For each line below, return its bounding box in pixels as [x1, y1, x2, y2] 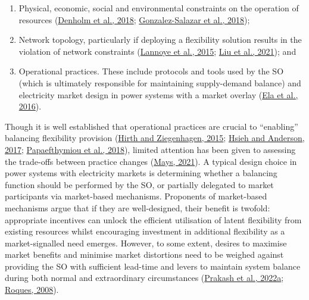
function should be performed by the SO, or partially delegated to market [5, 178, 274, 190]
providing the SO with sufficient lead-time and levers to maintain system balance [5, 260, 301, 272]
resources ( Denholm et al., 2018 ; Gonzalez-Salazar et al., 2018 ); [18, 13, 250, 26]
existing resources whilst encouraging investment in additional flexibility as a [5, 225, 285, 237]
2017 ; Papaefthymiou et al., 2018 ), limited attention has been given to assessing [5, 143, 296, 155]
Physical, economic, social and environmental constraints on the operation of [18, 2, 299, 14]
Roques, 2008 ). [5, 283, 59, 296]
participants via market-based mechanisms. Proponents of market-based [5, 190, 267, 202]
